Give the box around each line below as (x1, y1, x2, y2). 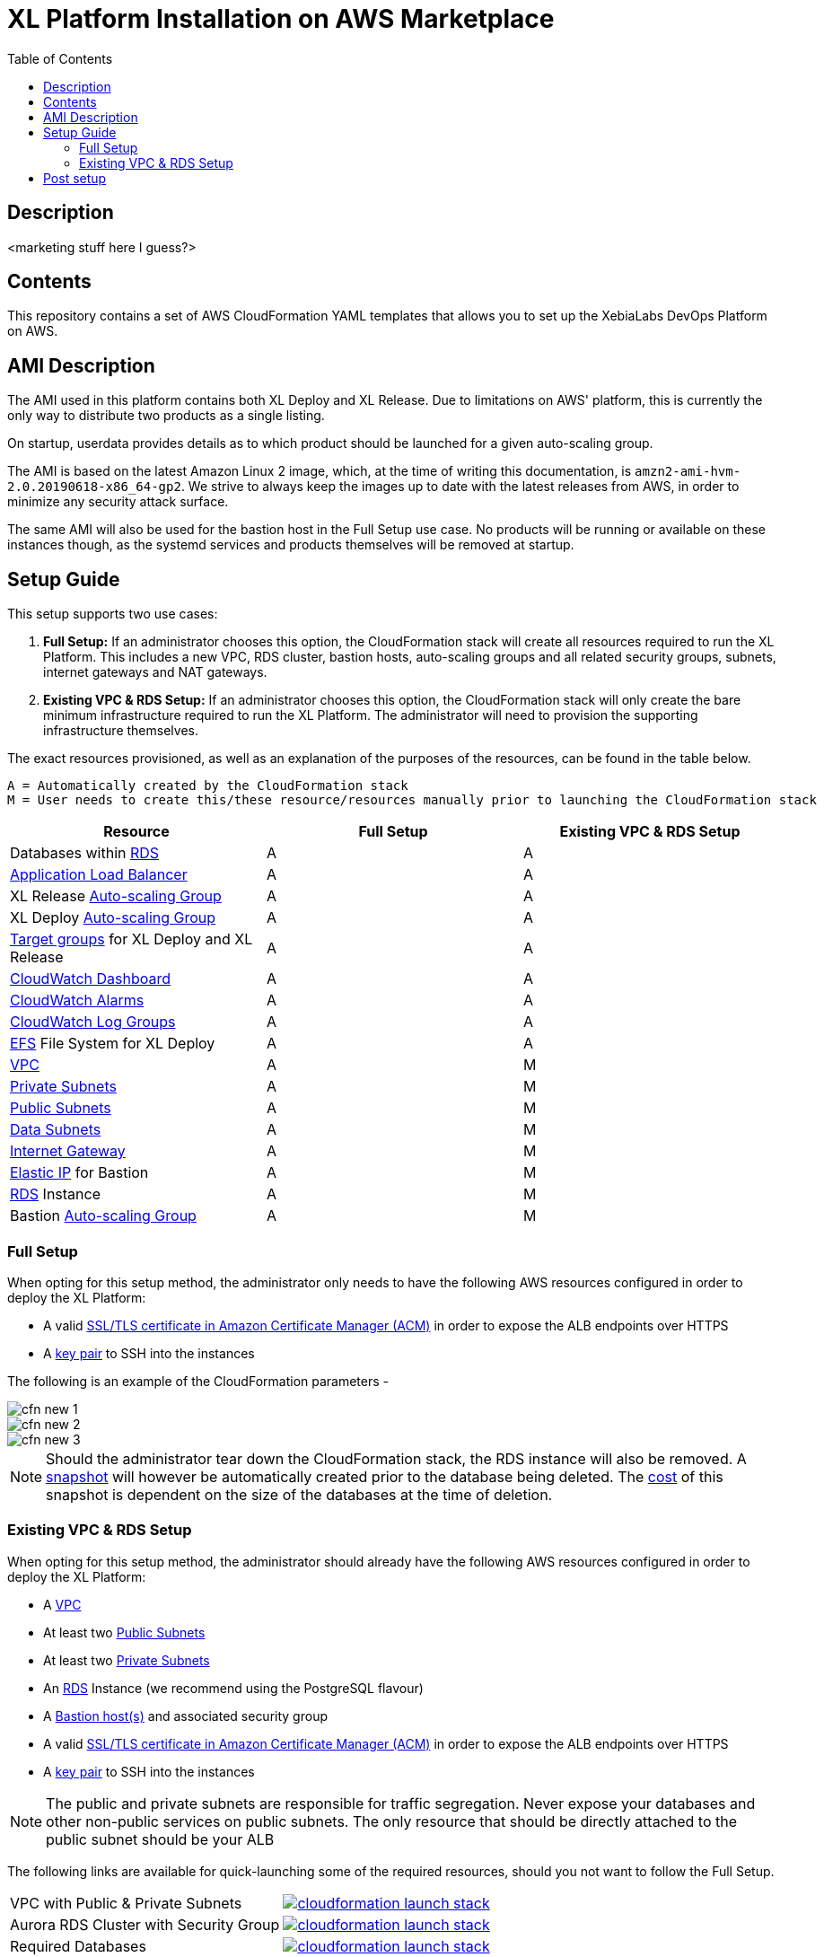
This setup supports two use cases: (7, 606, 218, 622)
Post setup (43, 170, 107, 186)
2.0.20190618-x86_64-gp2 (7, 479, 181, 495)
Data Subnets (10, 1120, 101, 1139)
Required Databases (10, 1936, 146, 1955)
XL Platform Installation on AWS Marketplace (7, 4, 555, 34)
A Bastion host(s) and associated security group (43, 1707, 328, 1724)
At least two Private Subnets (43, 1652, 210, 1668)
